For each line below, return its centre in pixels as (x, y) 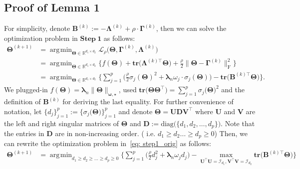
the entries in (24, 133)
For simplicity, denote (37, 28)
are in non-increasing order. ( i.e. (105, 133)
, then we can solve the (191, 28)
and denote (136, 111)
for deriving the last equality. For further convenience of (148, 101)
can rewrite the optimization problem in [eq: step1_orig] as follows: (108, 143)
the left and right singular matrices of (62, 123)
